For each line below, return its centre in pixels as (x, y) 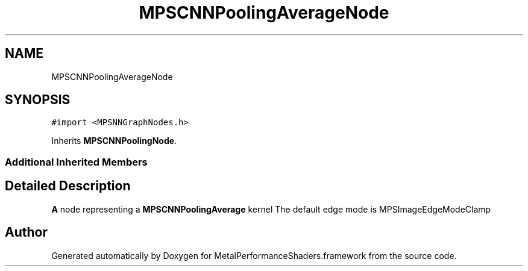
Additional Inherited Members (76, 162)
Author (26, 232)
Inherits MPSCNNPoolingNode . (114, 141)
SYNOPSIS (38, 100)
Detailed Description (68, 186)
